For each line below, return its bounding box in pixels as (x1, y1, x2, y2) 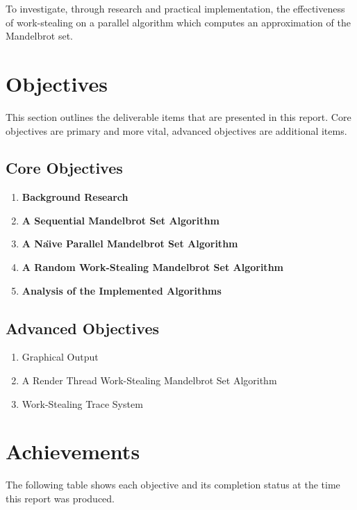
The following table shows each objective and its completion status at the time (6, 477, 340, 492)
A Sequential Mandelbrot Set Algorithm (22, 213, 219, 227)
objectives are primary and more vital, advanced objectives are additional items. (6, 123, 347, 138)
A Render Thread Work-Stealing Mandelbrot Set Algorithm (22, 373, 277, 388)
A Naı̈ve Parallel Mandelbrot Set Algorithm (22, 236, 238, 251)
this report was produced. (6, 491, 115, 505)
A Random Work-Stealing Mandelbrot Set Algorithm (22, 260, 283, 274)
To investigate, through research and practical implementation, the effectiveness (6, 1, 345, 15)
